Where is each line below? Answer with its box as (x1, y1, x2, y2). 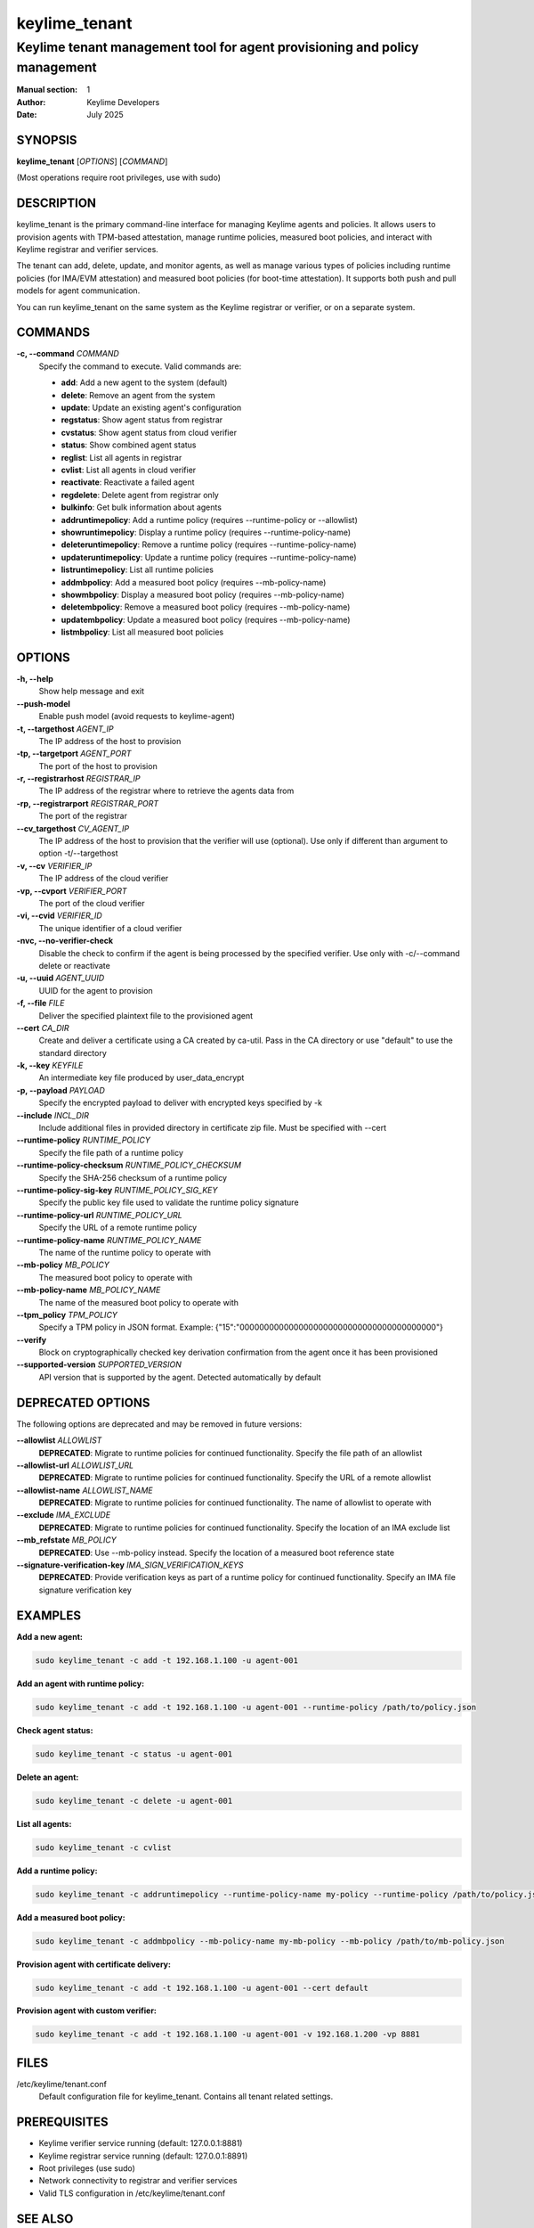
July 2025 (86, 110, 124, 120)
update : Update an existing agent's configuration (61, 402, 242, 414)
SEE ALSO (16, 2211, 74, 2226)
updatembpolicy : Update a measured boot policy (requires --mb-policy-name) (61, 614, 351, 625)
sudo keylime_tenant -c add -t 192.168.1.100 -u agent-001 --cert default (35, 1983, 369, 1993)
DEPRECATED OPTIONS (16, 1395, 150, 1410)
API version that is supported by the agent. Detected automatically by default (38, 1372, 321, 1382)
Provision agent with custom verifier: (16, 2005, 158, 2016)
